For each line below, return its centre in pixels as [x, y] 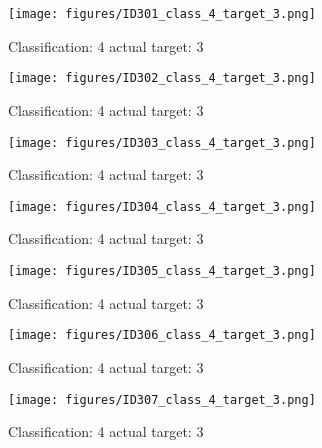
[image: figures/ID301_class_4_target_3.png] [162, 14]
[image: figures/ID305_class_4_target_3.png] [162, 271]
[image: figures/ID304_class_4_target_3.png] [162, 206]
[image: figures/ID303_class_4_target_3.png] [162, 142]
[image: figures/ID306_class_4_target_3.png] [162, 335]
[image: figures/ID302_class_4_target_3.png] [162, 78]
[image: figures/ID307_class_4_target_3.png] [162, 399]
